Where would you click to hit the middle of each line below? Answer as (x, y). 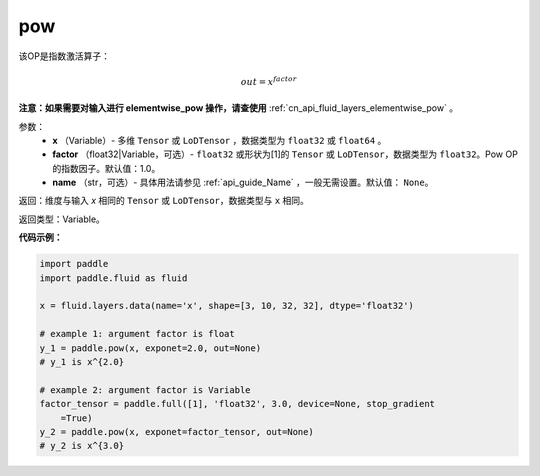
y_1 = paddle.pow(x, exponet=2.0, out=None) (150, 348)
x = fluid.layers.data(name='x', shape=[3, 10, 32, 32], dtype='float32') (227, 306)
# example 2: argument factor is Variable (145, 389)
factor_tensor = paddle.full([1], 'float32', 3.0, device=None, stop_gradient (237, 404)
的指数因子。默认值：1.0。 (106, 168)
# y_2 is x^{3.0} (82, 446)
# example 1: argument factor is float (137, 334)
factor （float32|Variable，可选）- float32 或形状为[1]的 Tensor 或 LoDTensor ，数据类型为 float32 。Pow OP (285, 154)
